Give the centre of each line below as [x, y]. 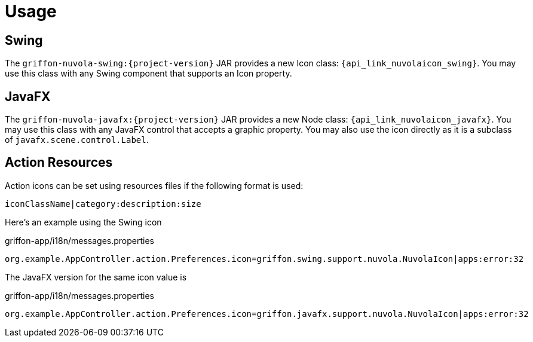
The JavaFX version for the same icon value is [96, 277]
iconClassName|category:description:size [103, 204]
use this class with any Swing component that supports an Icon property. [148, 74]
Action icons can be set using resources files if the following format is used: [154, 185]
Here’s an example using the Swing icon [83, 222]
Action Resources [59, 163]
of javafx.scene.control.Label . [77, 140]
